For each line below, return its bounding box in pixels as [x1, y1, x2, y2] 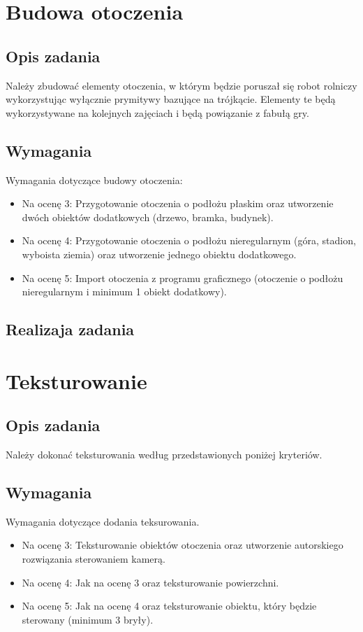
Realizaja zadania [6, 318, 135, 340]
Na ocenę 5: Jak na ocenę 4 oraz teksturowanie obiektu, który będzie [22, 598, 317, 613]
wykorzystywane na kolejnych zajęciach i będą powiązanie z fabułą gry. [6, 105, 309, 120]
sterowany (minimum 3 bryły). [22, 612, 154, 626]
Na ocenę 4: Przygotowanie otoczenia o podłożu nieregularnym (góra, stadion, [22, 233, 356, 248]
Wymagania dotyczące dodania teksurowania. [6, 514, 200, 528]
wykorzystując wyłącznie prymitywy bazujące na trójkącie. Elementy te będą [6, 92, 336, 106]
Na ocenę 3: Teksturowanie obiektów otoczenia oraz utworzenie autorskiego [22, 538, 343, 552]
